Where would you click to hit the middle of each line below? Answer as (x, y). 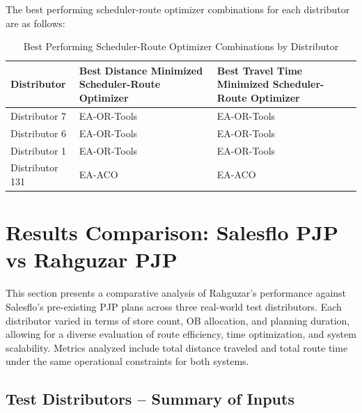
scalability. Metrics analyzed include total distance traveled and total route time (177, 347)
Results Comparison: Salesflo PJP (172, 232)
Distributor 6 (39, 133)
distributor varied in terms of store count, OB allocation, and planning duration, (178, 320)
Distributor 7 (39, 115)
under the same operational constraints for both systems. (127, 361)
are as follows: (36, 23)
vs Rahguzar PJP (92, 259)
